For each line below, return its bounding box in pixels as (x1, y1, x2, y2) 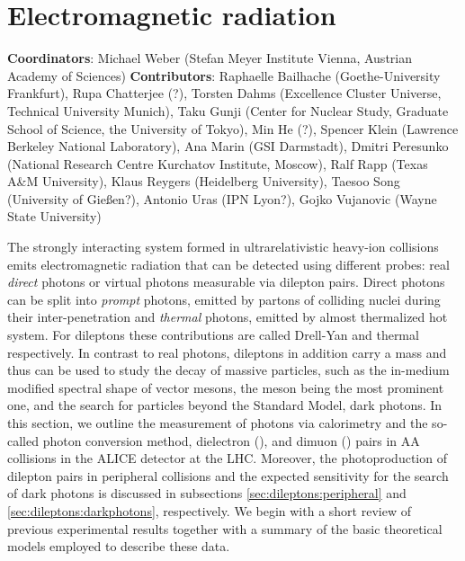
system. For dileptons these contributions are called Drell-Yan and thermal (7, 325, 419, 344)
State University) (7, 207, 102, 226)
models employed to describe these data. (7, 537, 230, 556)
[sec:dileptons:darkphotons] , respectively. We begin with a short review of (7, 501, 411, 520)
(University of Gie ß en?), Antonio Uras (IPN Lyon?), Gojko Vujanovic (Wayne (7, 189, 437, 208)
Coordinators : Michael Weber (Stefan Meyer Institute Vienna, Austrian (7, 49, 412, 67)
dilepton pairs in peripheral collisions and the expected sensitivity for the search (7, 466, 449, 485)
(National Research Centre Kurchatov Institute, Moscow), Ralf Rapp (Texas (7, 154, 428, 173)
